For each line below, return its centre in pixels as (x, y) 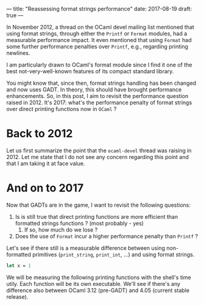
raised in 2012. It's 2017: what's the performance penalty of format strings (99, 102)
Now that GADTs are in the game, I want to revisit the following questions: (98, 205)
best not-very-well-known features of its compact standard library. (90, 71)
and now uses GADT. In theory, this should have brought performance (94, 90)
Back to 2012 (40, 134)
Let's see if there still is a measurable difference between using (86, 248)
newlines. (18, 53)
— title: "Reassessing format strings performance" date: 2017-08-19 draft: (99, 9)
